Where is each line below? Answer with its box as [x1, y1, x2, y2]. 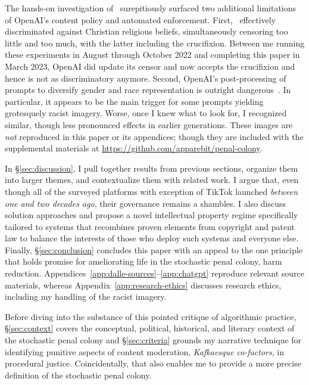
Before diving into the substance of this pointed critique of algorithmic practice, [5, 310, 296, 322]
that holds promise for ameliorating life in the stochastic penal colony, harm [5, 255, 282, 268]
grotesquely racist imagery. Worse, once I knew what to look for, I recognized [5, 107, 287, 119]
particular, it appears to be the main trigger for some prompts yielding [5, 95, 264, 107]
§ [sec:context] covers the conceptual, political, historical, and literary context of [5, 322, 295, 334]
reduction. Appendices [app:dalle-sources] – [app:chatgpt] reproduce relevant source [5, 267, 305, 280]
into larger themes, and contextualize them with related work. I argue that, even [5, 173, 299, 186]
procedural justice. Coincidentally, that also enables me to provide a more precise [5, 357, 301, 370]
